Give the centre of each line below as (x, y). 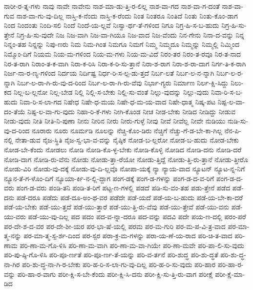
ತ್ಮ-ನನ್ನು (13, 236)
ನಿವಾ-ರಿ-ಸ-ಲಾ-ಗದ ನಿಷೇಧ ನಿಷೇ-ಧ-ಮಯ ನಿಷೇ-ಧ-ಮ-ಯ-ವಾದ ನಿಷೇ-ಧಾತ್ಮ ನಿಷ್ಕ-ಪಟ (118, 101)
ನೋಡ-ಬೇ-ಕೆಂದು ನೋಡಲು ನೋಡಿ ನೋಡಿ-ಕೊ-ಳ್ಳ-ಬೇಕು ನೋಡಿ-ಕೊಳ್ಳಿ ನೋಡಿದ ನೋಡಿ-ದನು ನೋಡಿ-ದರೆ (123, 149)
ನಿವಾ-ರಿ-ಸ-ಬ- (227, 92)
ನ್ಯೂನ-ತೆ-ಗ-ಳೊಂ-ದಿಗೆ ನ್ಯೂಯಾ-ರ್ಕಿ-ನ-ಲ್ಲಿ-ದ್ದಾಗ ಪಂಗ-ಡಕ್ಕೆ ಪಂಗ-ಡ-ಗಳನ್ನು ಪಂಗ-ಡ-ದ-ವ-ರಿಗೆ (109, 178)
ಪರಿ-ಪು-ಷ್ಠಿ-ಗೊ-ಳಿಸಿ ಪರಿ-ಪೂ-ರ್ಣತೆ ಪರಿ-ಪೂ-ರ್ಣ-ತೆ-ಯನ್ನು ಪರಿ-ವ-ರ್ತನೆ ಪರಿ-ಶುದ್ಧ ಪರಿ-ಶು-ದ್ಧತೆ (111, 255)
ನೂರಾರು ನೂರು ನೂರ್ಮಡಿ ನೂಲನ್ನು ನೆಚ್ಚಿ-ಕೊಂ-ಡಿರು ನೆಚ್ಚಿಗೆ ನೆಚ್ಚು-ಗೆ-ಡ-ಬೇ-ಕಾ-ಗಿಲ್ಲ (127, 130)
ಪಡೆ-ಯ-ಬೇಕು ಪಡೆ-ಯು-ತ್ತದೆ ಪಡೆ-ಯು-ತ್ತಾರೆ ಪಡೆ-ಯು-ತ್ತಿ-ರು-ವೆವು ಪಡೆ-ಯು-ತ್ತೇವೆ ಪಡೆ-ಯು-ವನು (116, 207)
